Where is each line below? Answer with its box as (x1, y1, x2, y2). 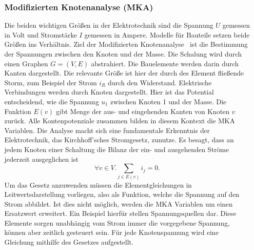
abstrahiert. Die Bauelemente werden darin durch (91, 58, 239, 68)
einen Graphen (4, 58, 48, 68)
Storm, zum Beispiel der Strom (4, 77, 97, 87)
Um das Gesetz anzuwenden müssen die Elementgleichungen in (4, 179, 192, 190)
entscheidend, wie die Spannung (4, 96, 99, 106)
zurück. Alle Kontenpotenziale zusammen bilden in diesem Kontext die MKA (4, 115, 235, 126)
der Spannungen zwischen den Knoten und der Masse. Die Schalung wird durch (4, 49, 242, 58)
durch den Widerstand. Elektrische (108, 77, 212, 87)
